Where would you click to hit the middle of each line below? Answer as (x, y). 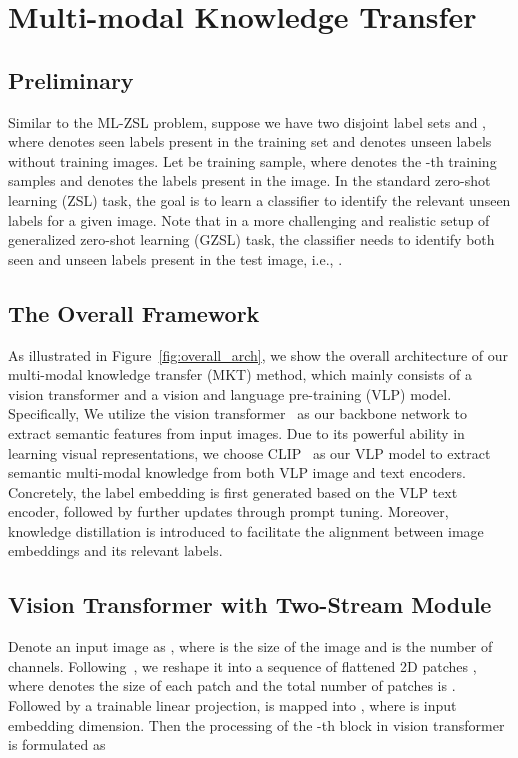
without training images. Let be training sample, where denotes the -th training (252, 160)
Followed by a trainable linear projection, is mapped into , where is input (232, 705)
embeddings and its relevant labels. (115, 550)
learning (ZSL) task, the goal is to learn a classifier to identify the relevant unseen (259, 199)
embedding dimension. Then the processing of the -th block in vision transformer (256, 724)
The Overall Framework (134, 312)
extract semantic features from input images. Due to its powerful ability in (236, 432)
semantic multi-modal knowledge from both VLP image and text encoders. (237, 472)
